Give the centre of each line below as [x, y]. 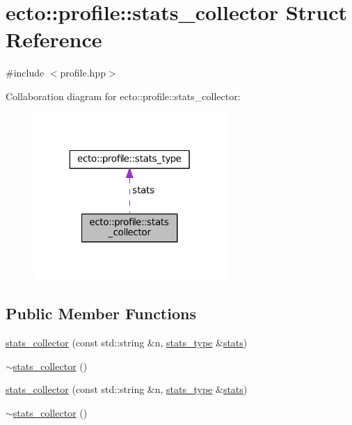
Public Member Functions [101, 313]
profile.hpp [83, 73]
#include [25, 73]
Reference [54, 39]
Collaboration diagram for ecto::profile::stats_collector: [123, 96]
